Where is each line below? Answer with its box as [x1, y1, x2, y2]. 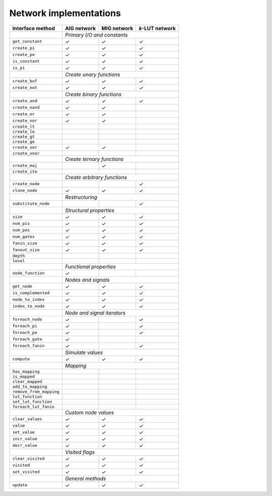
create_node [12, 181, 40, 187]
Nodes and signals [64, 276, 110, 283]
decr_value [12, 443, 38, 448]
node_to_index [12, 297, 45, 302]
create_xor [12, 145, 38, 150]
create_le [12, 129, 35, 134]
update [12, 482, 28, 488]
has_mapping [12, 369, 40, 374]
